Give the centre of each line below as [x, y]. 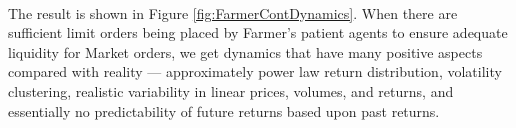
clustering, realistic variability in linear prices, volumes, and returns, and [231, 90]
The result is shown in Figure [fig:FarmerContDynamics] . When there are [233, 12]
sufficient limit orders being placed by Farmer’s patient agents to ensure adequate [258, 32]
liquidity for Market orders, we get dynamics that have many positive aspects [245, 51]
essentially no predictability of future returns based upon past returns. [224, 110]
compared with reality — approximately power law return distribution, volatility [255, 71]
